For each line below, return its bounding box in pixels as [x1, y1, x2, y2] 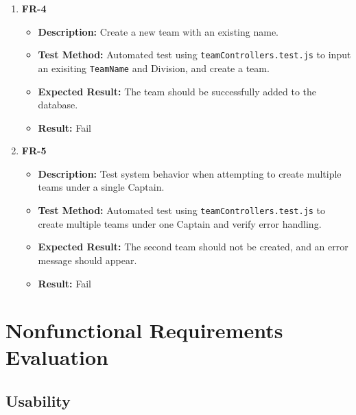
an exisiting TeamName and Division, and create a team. [38, 60, 270, 75]
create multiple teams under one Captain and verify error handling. [38, 216, 322, 230]
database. [38, 97, 78, 112]
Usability [5, 390, 71, 412]
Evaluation [5, 343, 108, 371]
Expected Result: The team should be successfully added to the [38, 84, 317, 98]
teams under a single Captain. [38, 180, 165, 194]
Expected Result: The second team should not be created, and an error [38, 239, 348, 254]
